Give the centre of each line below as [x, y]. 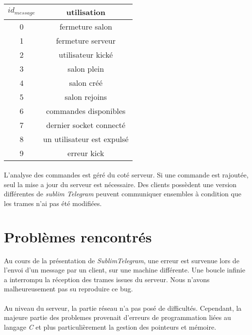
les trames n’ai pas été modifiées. [53, 203]
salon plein [86, 68]
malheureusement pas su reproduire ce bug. [68, 289]
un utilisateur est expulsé [86, 139]
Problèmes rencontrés [78, 236]
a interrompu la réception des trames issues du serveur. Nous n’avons [107, 279]
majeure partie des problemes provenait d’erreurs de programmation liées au [118, 317]
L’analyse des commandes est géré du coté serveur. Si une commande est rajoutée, [126, 175]
